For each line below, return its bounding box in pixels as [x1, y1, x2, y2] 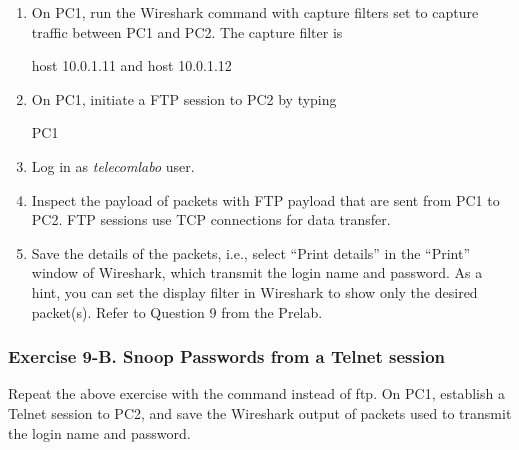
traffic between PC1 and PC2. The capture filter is [31, 21, 343, 42]
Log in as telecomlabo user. [31, 155, 195, 176]
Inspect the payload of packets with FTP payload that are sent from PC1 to [31, 189, 500, 210]
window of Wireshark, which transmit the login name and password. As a [31, 262, 483, 283]
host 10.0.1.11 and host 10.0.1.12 [31, 55, 232, 76]
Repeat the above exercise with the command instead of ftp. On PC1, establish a [8, 383, 505, 404]
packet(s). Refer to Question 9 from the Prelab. [31, 301, 323, 322]
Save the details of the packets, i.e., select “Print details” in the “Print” [31, 242, 471, 263]
